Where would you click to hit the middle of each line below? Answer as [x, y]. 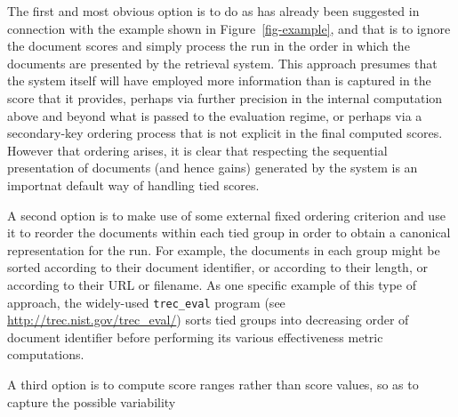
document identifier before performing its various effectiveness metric [195, 337]
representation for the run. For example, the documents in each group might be [224, 249]
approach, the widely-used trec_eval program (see [146, 302]
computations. [46, 354]
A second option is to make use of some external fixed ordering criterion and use [226, 215]
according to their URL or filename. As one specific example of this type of [212, 284]
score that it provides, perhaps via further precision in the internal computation [225, 97]
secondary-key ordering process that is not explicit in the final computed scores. [225, 133]
